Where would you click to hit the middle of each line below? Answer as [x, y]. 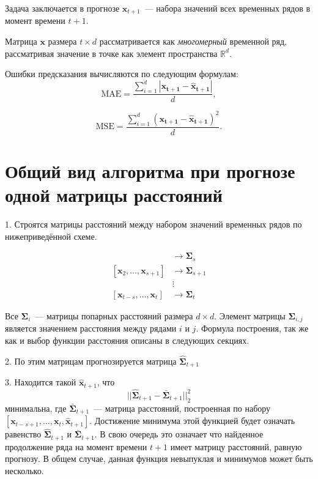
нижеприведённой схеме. [51, 236]
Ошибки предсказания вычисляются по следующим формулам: [122, 74]
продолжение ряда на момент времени [76, 446]
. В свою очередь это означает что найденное [179, 434]
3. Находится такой [41, 382]
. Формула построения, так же [252, 328]
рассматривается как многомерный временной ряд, [193, 41]
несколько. [24, 471]
